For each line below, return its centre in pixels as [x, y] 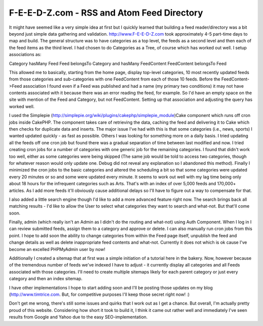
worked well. [22, 106]
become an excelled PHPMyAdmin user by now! [57, 249]
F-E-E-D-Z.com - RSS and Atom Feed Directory [106, 13]
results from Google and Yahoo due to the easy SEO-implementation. [78, 317]
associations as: [25, 55]
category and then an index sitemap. [46, 279]
